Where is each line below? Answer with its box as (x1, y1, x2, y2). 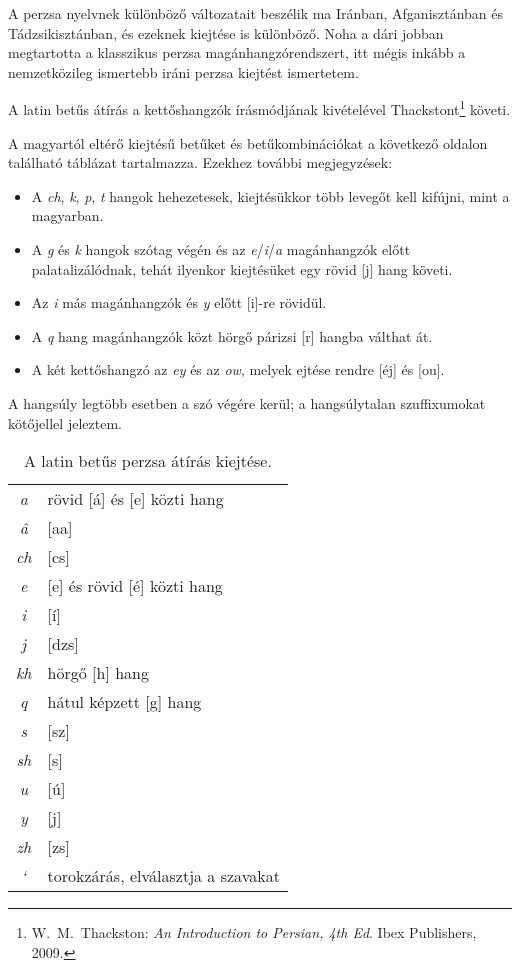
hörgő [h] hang (47, 661, 149, 685)
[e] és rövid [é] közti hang (47, 574, 223, 598)
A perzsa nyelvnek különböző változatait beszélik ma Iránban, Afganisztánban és (8, 3, 504, 23)
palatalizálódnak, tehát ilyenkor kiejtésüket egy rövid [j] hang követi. (31, 258, 453, 279)
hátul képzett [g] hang (47, 690, 202, 714)
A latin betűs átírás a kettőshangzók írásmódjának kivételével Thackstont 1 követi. (8, 96, 511, 120)
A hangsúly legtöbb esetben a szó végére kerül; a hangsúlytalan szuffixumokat (8, 392, 486, 413)
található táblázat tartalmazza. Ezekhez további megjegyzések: (8, 152, 393, 173)
